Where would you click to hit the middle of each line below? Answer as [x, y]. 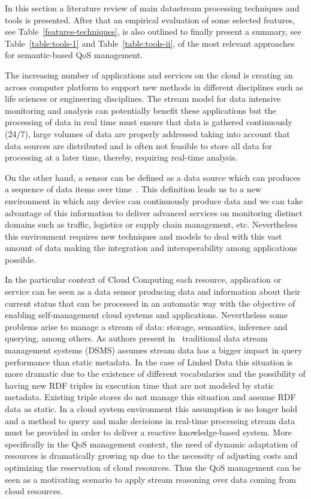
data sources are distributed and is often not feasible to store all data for [138, 145]
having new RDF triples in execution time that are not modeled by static [140, 385]
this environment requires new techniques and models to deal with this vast [144, 236]
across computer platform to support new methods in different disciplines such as [154, 87]
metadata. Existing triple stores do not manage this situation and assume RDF [150, 397]
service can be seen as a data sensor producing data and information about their [153, 291]
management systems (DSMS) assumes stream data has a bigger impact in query [154, 350]
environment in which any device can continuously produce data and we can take [154, 200]
